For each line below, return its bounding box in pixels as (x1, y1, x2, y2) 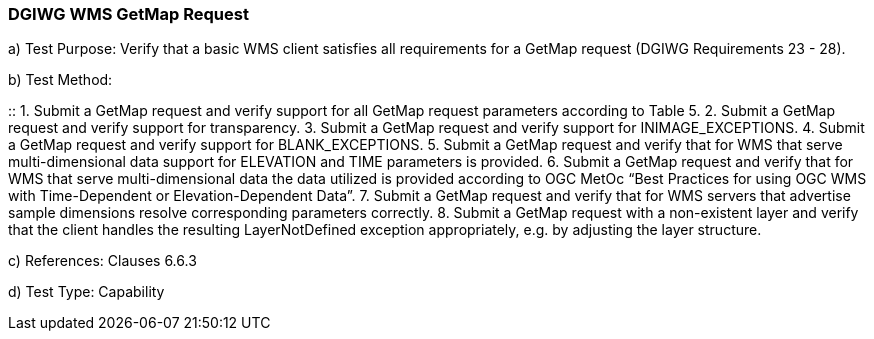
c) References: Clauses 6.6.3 (8, 252, 197, 270)
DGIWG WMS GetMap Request (8, 4, 249, 24)
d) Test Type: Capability (8, 283, 165, 301)
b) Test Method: (8, 71, 113, 89)
